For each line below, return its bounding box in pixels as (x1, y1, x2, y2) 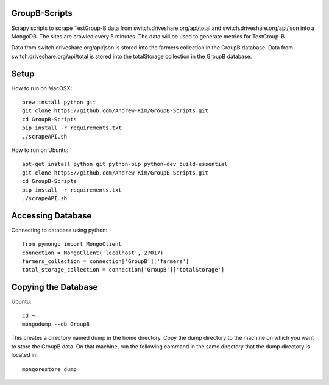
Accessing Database (11, 210, 92, 221)
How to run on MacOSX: (11, 84, 73, 92)
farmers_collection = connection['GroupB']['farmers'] (22, 257, 189, 265)
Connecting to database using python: (11, 226, 108, 234)
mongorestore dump (22, 365, 77, 372)
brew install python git (22, 98, 96, 106)
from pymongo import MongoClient (22, 241, 122, 248)
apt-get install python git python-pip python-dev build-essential (22, 160, 228, 168)
